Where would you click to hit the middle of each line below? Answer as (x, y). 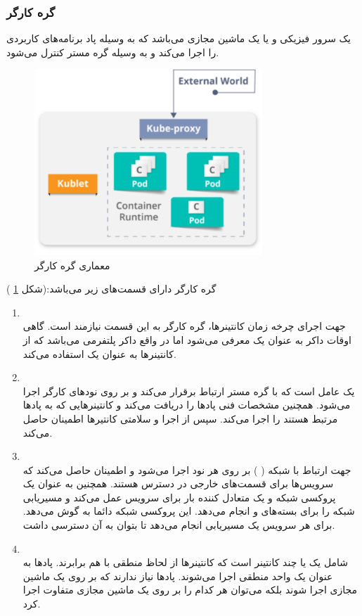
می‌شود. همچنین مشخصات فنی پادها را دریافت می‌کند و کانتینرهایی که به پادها (187, 405)
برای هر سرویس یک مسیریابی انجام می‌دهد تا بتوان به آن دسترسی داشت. (179, 525)
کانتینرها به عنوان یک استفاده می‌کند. (99, 353)
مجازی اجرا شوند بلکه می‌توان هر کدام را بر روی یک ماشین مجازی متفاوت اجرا (190, 590)
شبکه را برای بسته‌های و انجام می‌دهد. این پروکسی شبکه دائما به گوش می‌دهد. (189, 511)
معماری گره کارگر (72, 265)
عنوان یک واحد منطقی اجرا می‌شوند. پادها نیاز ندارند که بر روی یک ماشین (178, 576)
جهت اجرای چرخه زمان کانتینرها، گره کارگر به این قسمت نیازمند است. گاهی (184, 326)
